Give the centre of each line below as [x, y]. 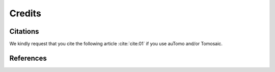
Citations [24, 31]
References [28, 58]
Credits [25, 13]
